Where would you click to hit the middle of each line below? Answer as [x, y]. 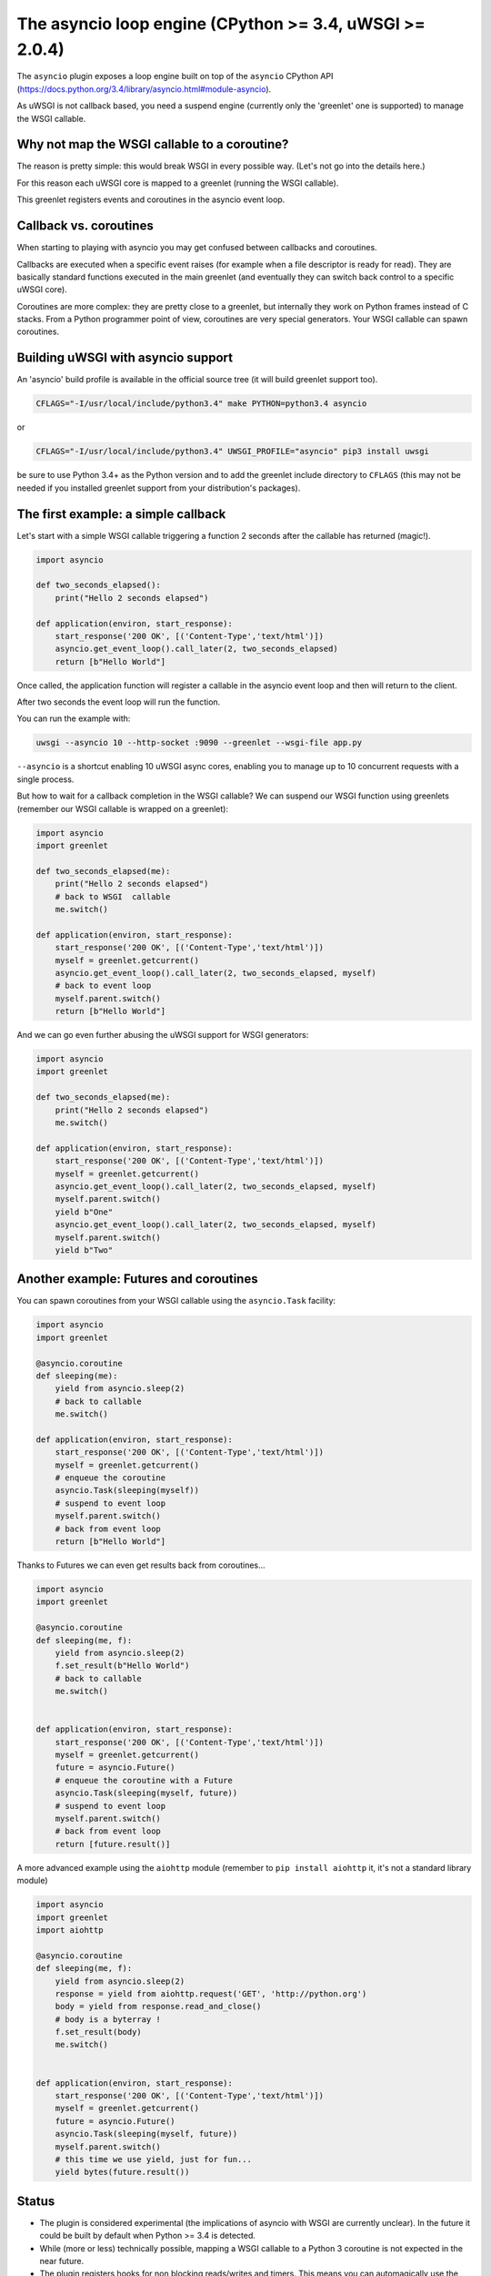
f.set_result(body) [99, 2032]
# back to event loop [103, 986]
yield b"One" [84, 1212]
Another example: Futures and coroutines [137, 1279]
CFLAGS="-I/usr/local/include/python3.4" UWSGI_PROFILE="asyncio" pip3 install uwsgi [232, 452]
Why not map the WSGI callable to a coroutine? [153, 144]
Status [36, 2201]
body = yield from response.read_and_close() [158, 2007]
